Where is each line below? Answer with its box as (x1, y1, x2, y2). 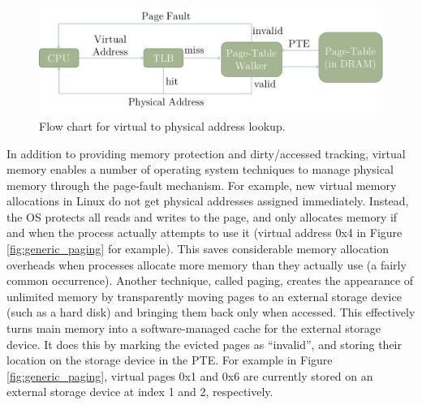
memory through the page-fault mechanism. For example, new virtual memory (6, 176, 397, 193)
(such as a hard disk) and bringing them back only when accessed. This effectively (6, 304, 416, 321)
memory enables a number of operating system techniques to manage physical (6, 161, 394, 178)
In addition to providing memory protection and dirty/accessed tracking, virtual (6, 144, 406, 162)
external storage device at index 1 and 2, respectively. (6, 383, 273, 400)
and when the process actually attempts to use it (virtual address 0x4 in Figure (6, 224, 403, 241)
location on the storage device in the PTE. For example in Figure (6, 351, 333, 368)
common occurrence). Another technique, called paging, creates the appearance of (6, 272, 414, 289)
